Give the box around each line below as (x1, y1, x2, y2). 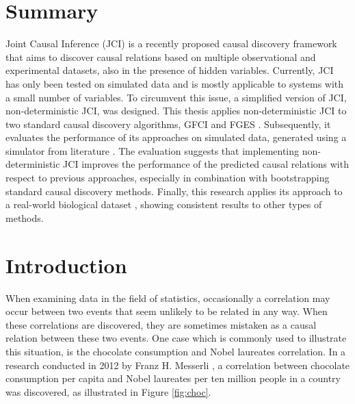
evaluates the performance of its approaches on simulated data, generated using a (5, 130, 347, 144)
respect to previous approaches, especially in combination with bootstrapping (5, 171, 330, 185)
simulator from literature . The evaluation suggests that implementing (5, 143, 300, 157)
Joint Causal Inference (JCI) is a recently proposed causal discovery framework (5, 36, 337, 51)
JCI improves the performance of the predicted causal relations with (63, 157, 349, 171)
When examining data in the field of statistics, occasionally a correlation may (5, 290, 330, 305)
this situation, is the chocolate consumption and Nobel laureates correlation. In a (5, 344, 346, 358)
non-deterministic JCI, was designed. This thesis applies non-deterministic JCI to (5, 103, 347, 118)
